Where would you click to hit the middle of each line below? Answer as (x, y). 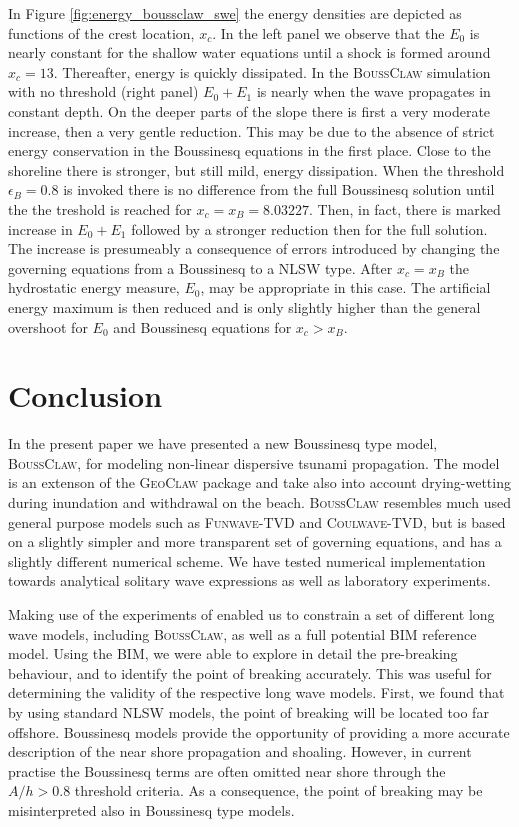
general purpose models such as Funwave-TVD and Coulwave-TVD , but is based (257, 521)
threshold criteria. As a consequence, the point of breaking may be (278, 790)
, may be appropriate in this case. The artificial (345, 287)
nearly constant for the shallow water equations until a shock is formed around (249, 52)
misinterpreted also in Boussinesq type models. (151, 809)
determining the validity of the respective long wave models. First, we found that (256, 692)
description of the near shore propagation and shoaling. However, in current (240, 751)
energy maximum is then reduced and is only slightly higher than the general (244, 306)
